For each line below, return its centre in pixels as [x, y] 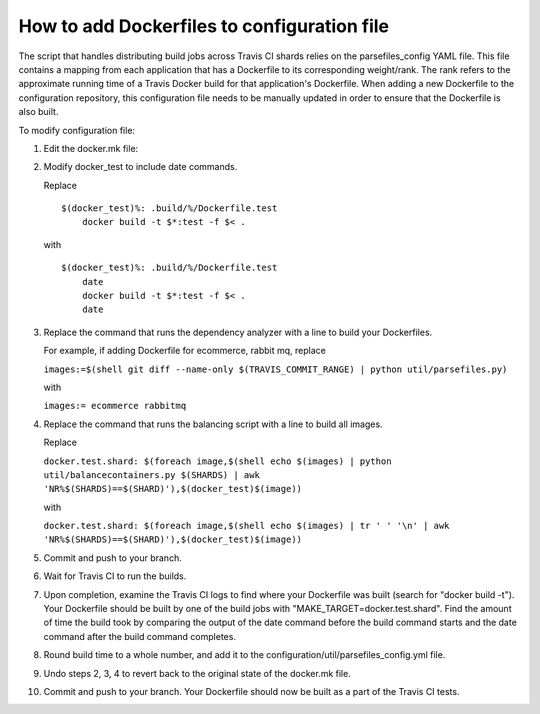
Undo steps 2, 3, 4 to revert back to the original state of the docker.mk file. [197, 673]
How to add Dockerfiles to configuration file [204, 26]
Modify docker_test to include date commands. [140, 167]
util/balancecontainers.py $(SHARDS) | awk [151, 474]
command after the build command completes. [140, 636]
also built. [38, 112]
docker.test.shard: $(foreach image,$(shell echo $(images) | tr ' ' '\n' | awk [246, 526]
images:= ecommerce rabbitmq [115, 406]
